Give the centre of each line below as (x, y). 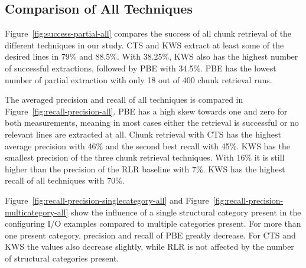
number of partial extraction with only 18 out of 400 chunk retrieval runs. (139, 79)
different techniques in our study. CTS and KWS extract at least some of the (144, 45)
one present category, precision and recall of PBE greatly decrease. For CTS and (150, 235)
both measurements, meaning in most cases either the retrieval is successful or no (152, 122)
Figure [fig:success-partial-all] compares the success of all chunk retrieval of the (148, 33)
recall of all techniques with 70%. (65, 180)
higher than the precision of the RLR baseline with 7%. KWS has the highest (145, 169)
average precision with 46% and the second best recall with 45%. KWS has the (147, 146)
